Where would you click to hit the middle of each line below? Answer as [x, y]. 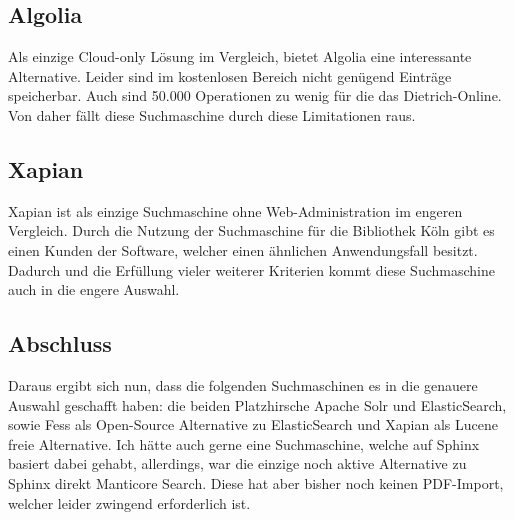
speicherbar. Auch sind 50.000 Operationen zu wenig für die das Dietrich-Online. [255, 95]
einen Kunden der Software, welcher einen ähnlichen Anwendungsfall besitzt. [243, 249]
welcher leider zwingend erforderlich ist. [129, 502]
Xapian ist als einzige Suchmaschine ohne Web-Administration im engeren [235, 210]
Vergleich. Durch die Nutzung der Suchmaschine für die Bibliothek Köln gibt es [251, 230]
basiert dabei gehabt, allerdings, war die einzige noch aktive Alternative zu [237, 463]
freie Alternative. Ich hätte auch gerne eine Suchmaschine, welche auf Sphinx [244, 443]
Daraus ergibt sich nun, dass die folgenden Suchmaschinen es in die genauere [243, 384]
